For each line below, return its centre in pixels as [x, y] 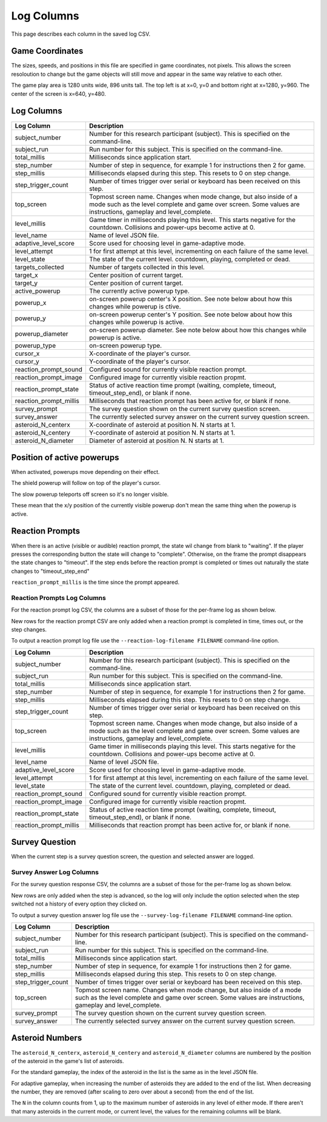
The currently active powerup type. [139, 291]
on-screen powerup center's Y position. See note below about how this [190, 314]
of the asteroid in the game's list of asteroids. [68, 1061]
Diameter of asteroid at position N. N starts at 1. [156, 441]
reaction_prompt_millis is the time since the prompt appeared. [95, 583]
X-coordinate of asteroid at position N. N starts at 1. [162, 424]
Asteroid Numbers [47, 1038]
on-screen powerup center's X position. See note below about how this [190, 299]
